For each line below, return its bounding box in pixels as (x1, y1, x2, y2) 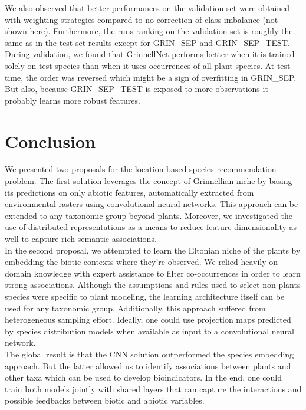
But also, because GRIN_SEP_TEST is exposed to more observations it (5, 83, 268, 95)
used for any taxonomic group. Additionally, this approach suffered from (5, 301, 266, 314)
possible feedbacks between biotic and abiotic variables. (5, 394, 205, 406)
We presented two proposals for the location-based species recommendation (5, 163, 277, 175)
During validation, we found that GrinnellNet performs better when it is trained (5, 48, 295, 60)
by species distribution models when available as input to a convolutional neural (5, 324, 294, 337)
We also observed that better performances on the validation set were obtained (5, 2, 290, 14)
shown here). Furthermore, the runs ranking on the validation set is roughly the (5, 25, 293, 37)
